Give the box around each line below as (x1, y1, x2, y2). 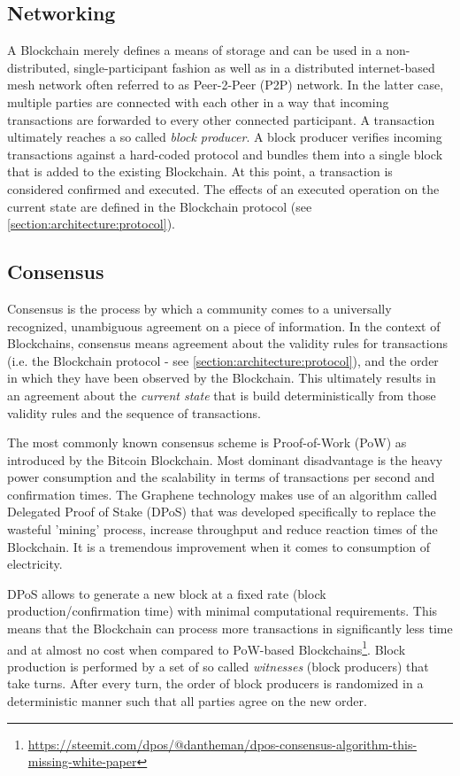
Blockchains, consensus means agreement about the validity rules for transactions (7, 334, 448, 353)
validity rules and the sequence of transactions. (7, 403, 261, 422)
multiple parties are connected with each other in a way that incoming (7, 92, 389, 111)
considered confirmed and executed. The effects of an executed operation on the (7, 179, 440, 198)
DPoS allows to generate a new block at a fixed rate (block (7, 584, 326, 602)
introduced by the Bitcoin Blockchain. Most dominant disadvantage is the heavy (7, 450, 443, 469)
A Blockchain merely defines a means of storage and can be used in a (7, 41, 382, 59)
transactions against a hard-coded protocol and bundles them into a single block (7, 144, 443, 163)
